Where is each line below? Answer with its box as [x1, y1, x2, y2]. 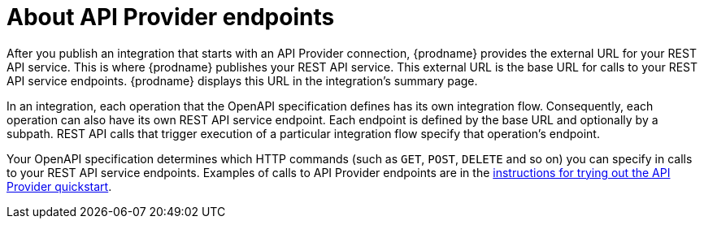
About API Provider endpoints [7, 3, 335, 31]
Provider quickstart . [7, 179, 112, 193]
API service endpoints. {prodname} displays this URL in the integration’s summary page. [7, 73, 478, 88]
